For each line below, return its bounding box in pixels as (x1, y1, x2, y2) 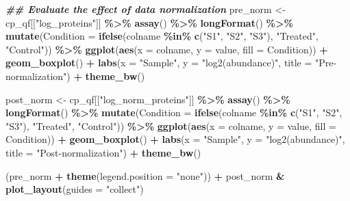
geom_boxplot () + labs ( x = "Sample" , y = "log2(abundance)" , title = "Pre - (5, 55, 337, 70)
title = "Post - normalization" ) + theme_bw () (5, 145, 201, 159)
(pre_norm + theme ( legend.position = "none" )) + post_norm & (5, 168, 285, 183)
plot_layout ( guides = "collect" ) (5, 182, 144, 196)
